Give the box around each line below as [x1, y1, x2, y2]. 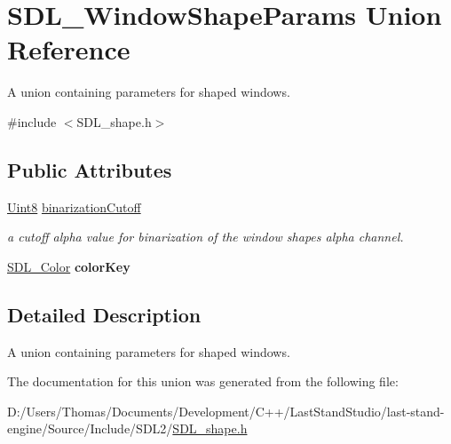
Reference [7, 31, 131, 67]
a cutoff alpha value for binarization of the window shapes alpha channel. [7, 227, 404, 246]
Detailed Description [7, 300, 202, 328]
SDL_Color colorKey [7, 257, 131, 275]
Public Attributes [7, 155, 172, 183]
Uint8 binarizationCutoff [7, 197, 141, 216]
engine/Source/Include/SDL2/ [7, 419, 173, 438]
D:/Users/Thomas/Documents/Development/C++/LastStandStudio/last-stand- [7, 401, 445, 420]
